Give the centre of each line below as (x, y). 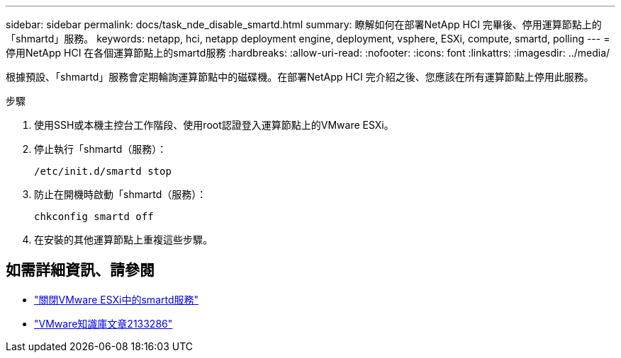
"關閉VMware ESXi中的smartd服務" (117, 299)
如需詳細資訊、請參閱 (80, 270)
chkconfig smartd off (94, 216)
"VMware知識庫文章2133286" (103, 323)
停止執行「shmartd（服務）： (101, 149)
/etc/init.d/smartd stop (103, 171)
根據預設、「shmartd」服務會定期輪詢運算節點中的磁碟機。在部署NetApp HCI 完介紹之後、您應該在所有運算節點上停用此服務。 (300, 77)
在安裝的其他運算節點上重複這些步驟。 (123, 239)
